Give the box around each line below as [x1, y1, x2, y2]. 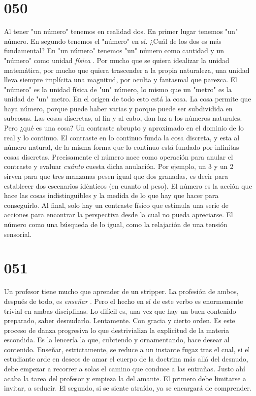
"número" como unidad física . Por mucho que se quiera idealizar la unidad [4, 55, 229, 65]
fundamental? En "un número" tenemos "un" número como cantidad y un [4, 45, 224, 56]
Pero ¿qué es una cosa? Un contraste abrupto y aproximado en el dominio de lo [4, 123, 244, 133]
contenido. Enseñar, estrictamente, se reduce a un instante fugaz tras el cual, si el [4, 344, 250, 354]
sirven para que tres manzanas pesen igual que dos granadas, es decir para [4, 171, 228, 181]
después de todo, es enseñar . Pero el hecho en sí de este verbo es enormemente [4, 296, 243, 306]
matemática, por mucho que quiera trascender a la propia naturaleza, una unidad [4, 65, 250, 75]
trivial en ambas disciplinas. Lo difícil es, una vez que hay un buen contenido [4, 305, 236, 316]
